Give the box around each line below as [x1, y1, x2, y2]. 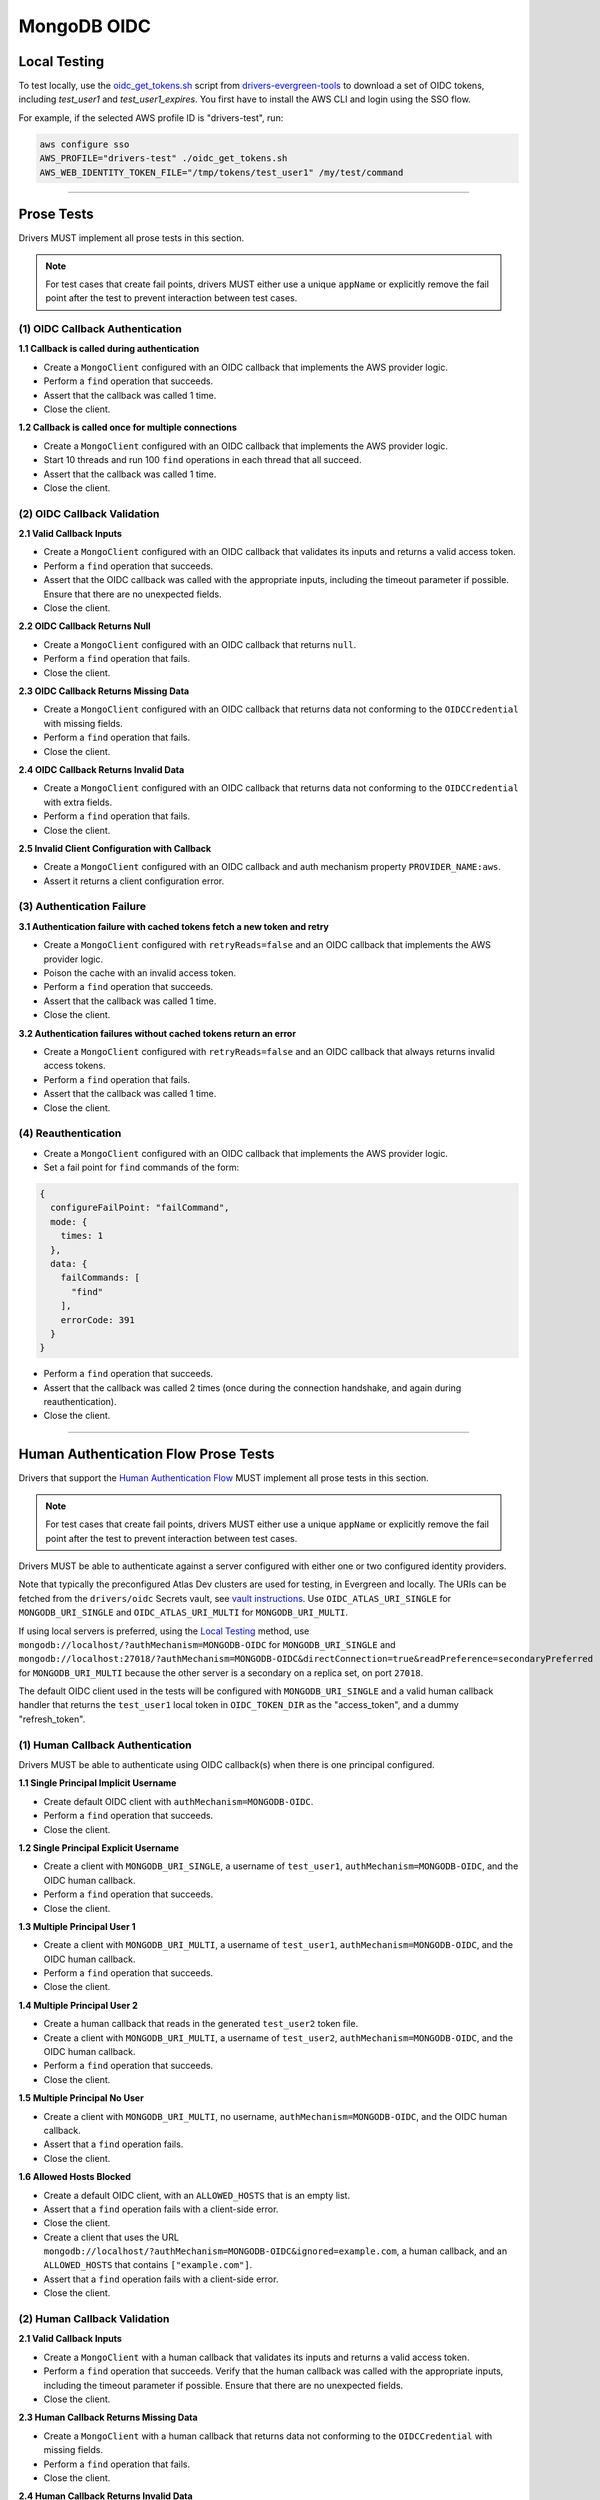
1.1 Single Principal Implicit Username [18, 1777, 177, 1789]
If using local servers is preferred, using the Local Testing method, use [18, 1625, 310, 1637]
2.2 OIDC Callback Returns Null [18, 620, 151, 632]
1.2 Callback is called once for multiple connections [18, 421, 237, 434]
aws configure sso [39, 138, 130, 150]
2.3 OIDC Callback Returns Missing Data [18, 685, 190, 697]
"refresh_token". [18, 1713, 86, 1725]
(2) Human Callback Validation [18, 2312, 170, 2326]
